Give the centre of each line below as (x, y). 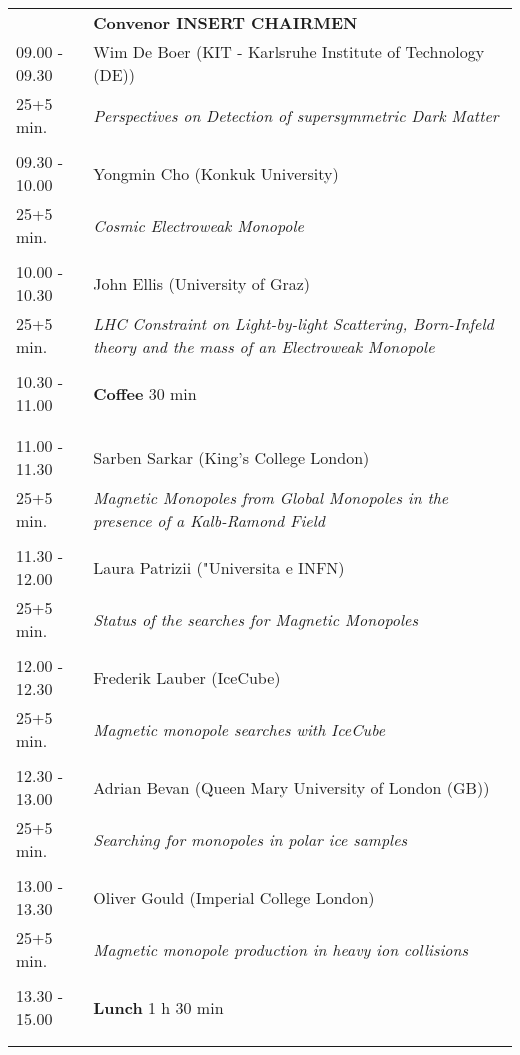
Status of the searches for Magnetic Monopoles (256, 619)
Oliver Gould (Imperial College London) (234, 897)
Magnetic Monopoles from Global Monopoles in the (271, 497)
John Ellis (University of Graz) (202, 283)
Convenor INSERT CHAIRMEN (225, 22)
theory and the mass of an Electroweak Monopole (264, 346)
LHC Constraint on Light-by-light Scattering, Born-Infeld (293, 323)
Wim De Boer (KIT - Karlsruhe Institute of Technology (289, 51)
